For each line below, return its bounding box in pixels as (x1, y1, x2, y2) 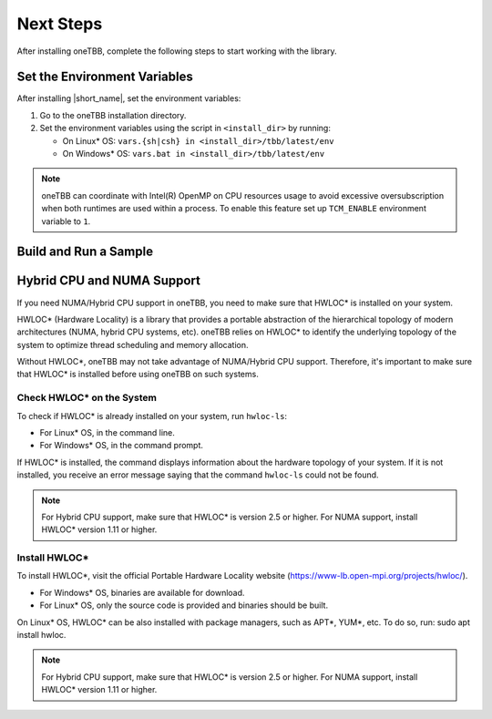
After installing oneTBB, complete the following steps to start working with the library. (16, 46, 337, 56)
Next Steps (16, 14, 103, 34)
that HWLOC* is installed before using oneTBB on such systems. (16, 369, 259, 380)
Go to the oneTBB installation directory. (39, 109, 187, 120)
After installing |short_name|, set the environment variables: (16, 93, 241, 104)
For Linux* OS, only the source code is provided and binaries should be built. (39, 600, 328, 611)
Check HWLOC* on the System (16, 392, 157, 405)
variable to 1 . (41, 215, 91, 227)
